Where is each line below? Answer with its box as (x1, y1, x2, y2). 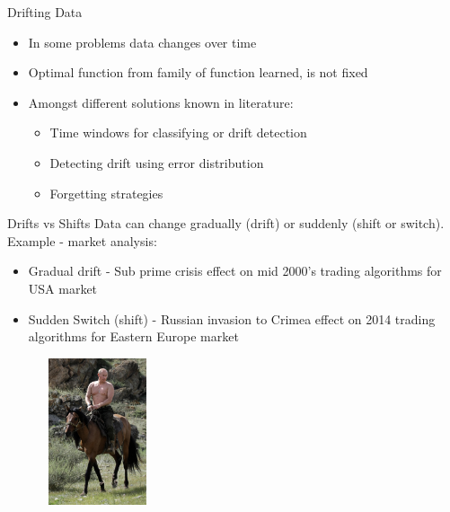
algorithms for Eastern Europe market (28, 327, 239, 346)
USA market (28, 278, 98, 297)
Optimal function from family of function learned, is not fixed (28, 63, 368, 82)
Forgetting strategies (49, 183, 163, 202)
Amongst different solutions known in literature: (28, 93, 294, 111)
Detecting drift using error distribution (49, 153, 264, 172)
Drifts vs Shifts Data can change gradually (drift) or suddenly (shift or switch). (7, 214, 445, 233)
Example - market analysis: (7, 231, 157, 250)
